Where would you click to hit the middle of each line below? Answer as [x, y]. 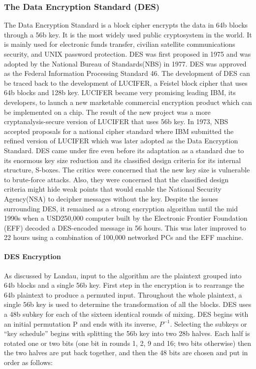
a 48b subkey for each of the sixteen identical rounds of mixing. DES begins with [126, 314]
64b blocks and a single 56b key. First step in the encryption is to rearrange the [124, 285]
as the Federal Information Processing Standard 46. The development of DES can [127, 73]
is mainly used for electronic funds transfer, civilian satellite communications [120, 44]
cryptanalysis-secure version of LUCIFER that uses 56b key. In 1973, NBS [116, 121]
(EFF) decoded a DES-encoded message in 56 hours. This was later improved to [125, 227]
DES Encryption [32, 256]
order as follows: [29, 362]
